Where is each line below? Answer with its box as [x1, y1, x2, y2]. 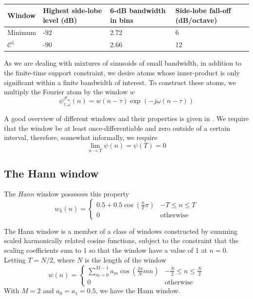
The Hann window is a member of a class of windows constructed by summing [4, 226, 237, 236]
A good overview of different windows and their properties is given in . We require [4, 113, 249, 123]
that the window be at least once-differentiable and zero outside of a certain [4, 123, 230, 133]
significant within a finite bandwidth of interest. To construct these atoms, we [4, 77, 236, 87]
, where [53, 254, 75, 264]
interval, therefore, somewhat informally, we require [4, 132, 158, 142]
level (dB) [43, 15, 77, 25]
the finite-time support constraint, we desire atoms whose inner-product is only [4, 67, 240, 77]
